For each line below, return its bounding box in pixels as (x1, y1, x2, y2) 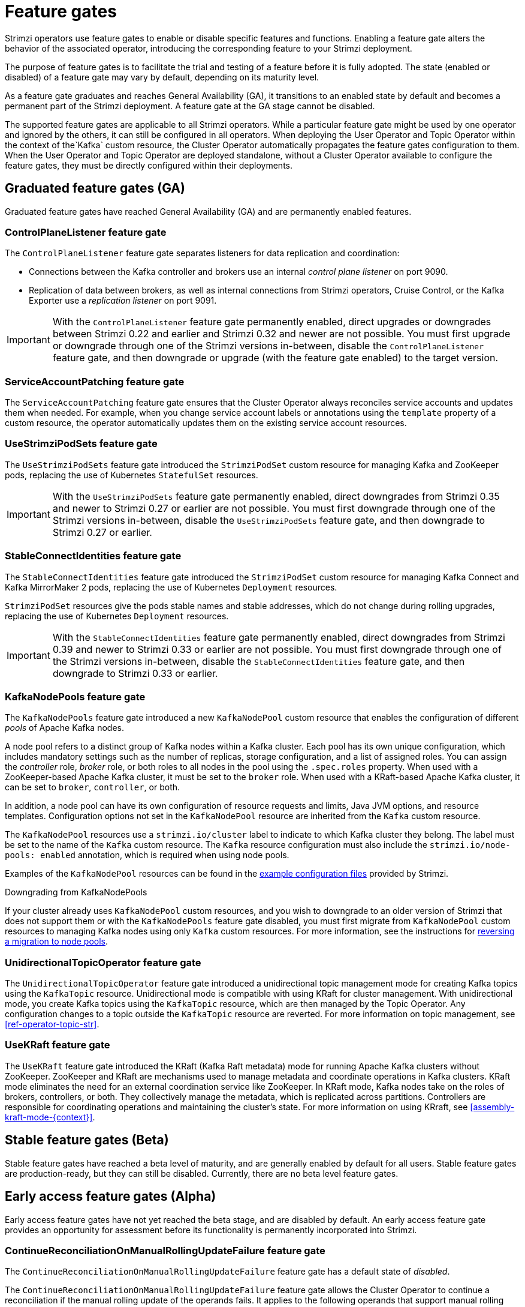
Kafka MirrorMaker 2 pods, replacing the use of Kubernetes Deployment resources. (5, 581, 337, 592)
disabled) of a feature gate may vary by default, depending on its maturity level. (5, 71, 319, 82)
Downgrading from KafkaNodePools (5, 887, 147, 898)
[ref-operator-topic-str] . (5, 1019, 99, 1030)
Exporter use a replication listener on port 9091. (29, 295, 217, 306)
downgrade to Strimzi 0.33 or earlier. (52, 667, 218, 679)
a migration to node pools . (5, 936, 108, 947)
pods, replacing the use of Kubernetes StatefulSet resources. (5, 469, 258, 480)
